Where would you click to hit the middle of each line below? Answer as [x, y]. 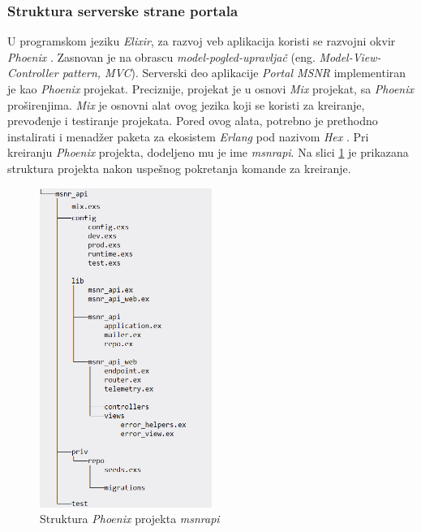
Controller [33, 73]
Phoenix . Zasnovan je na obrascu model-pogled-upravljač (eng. [161, 56]
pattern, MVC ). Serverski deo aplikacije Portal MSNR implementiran [234, 73]
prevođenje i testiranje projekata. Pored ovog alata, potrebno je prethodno [193, 121]
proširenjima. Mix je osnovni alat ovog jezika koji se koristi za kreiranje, [186, 104]
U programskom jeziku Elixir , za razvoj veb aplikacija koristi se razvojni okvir [202, 41]
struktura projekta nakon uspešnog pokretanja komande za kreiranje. [179, 168]
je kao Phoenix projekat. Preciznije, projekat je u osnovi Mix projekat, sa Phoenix [211, 89]
